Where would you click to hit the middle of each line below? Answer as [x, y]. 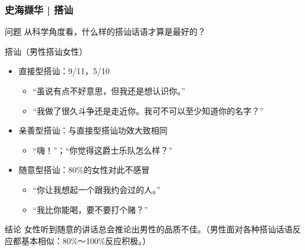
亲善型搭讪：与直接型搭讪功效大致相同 [93, 130]
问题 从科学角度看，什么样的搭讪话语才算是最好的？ [105, 31]
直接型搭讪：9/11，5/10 [64, 71]
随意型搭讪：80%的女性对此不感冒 [84, 170]
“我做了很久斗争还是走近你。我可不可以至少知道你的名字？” [148, 110]
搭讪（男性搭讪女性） [46, 51]
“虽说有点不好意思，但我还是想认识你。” [109, 91]
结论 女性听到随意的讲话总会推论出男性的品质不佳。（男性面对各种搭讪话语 [149, 229]
